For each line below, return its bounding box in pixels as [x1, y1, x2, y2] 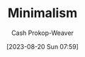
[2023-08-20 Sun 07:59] [6, 42, 79, 51]
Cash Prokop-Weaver [11, 28, 74, 37]
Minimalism [7, 5, 78, 21]
